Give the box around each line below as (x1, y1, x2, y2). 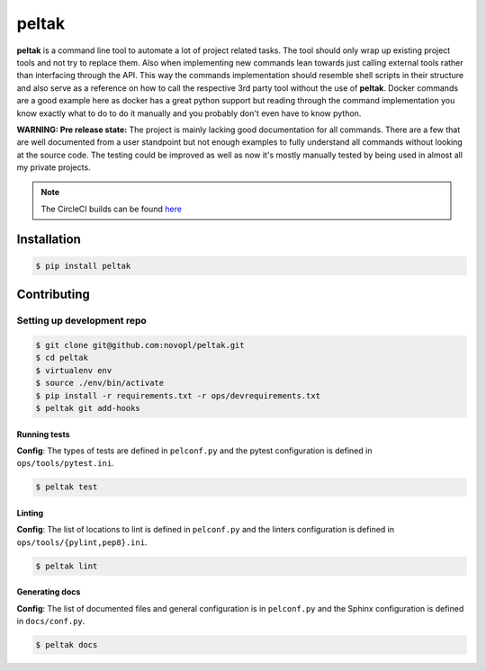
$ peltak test (35, 482, 98, 492)
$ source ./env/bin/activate (35, 378, 165, 389)
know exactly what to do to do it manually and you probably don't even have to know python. (16, 108, 362, 119)
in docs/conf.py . (16, 616, 85, 627)
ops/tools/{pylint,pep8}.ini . (16, 536, 148, 548)
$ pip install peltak (35, 261, 131, 271)
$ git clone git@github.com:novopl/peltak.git (35, 340, 245, 350)
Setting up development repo (16, 315, 148, 327)
